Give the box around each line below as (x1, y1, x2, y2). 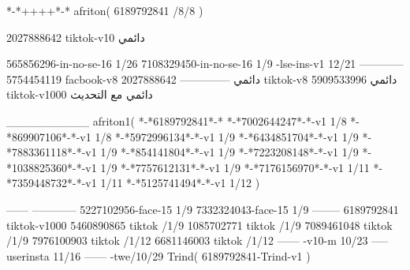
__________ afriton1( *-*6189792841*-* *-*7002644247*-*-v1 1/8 (6, 112, 347, 129)
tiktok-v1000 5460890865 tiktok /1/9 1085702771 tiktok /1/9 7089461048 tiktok (6, 216, 393, 233)
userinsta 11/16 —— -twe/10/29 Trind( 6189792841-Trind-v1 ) (6, 247, 311, 264)
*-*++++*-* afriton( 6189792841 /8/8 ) (6, 2, 203, 18)
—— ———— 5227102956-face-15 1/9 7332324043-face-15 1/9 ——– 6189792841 (6, 201, 399, 217)
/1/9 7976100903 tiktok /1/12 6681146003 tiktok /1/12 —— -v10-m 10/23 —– (6, 232, 389, 249)
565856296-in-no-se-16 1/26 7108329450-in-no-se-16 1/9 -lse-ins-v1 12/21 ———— (6, 55, 404, 72)
